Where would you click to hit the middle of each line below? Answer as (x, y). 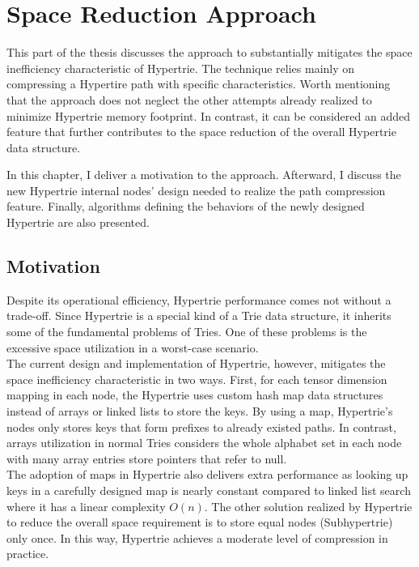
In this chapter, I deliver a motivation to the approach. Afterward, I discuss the (204, 175)
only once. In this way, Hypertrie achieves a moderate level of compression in (197, 537)
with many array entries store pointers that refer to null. (147, 458)
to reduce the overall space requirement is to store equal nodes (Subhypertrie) (200, 522)
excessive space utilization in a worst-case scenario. (133, 347)
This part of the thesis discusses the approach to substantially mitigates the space (209, 52)
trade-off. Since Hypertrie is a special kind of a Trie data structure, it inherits (199, 315)
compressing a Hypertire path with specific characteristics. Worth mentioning (199, 84)
